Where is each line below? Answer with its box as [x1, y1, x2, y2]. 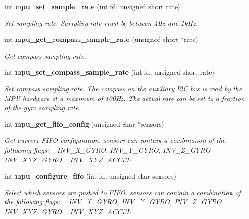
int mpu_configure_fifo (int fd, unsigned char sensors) [4, 171, 176, 181]
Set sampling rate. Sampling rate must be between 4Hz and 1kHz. [4, 18, 197, 28]
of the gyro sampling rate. [4, 102, 81, 113]
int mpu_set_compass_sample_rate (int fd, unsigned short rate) [4, 67, 214, 77]
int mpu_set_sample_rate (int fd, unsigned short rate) [4, 1, 180, 11]
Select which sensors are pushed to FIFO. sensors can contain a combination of [4, 187, 241, 197]
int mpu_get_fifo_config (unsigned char [4, 119, 135, 129]
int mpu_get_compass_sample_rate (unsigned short [4, 34, 178, 44]
